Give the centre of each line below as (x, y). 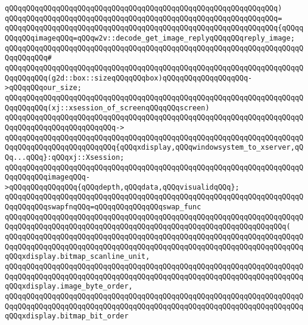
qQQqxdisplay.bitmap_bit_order (67, 316)
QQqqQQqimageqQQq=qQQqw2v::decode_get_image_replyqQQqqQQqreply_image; (150, 38)
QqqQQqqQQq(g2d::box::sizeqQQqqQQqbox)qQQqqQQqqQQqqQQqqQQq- (129, 78)
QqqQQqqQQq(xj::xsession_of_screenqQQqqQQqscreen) (107, 108)
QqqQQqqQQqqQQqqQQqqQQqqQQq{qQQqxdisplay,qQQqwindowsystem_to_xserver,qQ (154, 148)
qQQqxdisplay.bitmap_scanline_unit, (77, 257)
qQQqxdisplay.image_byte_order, (69, 287)
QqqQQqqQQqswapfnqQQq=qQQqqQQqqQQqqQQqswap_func (103, 207)
